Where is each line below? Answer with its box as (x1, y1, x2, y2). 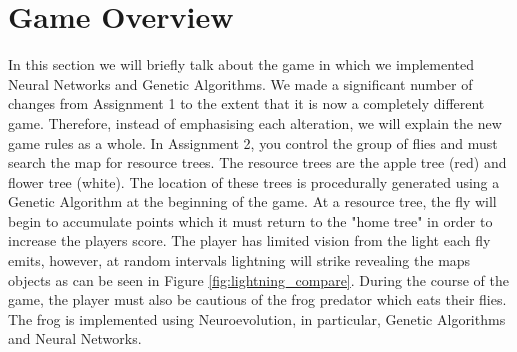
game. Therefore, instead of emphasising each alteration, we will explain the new (8, 112, 502, 133)
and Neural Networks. (8, 328, 142, 349)
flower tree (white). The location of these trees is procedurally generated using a (8, 171, 500, 192)
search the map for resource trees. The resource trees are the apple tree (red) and (8, 152, 507, 173)
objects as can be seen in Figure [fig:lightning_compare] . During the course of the (8, 269, 509, 290)
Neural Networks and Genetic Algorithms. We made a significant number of (8, 73, 473, 94)
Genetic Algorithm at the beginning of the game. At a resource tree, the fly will (8, 191, 497, 212)
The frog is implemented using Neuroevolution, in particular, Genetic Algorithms (8, 308, 506, 329)
